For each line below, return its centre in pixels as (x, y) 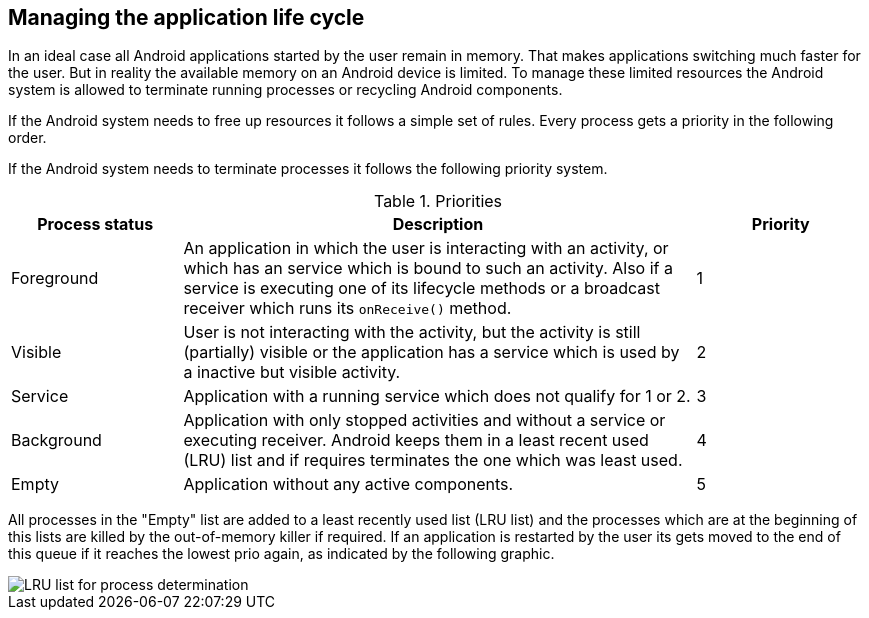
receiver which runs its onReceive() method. (347, 308)
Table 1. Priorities (438, 201)
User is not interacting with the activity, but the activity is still (412, 332)
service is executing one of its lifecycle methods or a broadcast (421, 288)
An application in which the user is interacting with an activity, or (426, 248)
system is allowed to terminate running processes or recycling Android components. (285, 90)
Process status (95, 224)
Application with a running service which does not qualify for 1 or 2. (437, 396)
